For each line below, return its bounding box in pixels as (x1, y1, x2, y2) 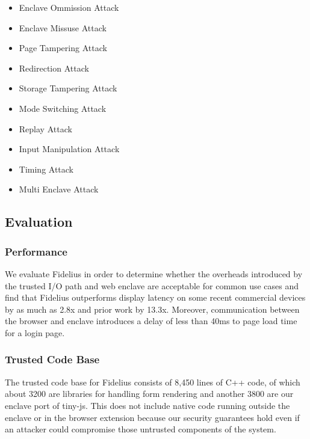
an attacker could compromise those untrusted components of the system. (5, 423, 276, 435)
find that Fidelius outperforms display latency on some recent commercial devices (5, 291, 306, 304)
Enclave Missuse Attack (19, 21, 107, 34)
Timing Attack (19, 162, 74, 175)
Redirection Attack (19, 61, 89, 74)
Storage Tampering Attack (19, 82, 117, 94)
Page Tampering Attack (19, 41, 107, 54)
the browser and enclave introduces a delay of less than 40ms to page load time (5, 315, 297, 327)
